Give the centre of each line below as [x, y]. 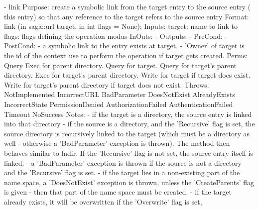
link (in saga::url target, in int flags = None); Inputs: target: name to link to [121, 26]
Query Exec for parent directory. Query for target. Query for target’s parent [121, 65]
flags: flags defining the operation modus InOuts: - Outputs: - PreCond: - [116, 36]
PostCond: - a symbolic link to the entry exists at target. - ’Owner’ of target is [124, 46]
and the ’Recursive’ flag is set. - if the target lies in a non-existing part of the [122, 172]
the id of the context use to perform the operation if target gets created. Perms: [126, 55]
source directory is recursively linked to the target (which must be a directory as [127, 133]
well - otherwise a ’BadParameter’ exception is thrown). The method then [117, 143]
